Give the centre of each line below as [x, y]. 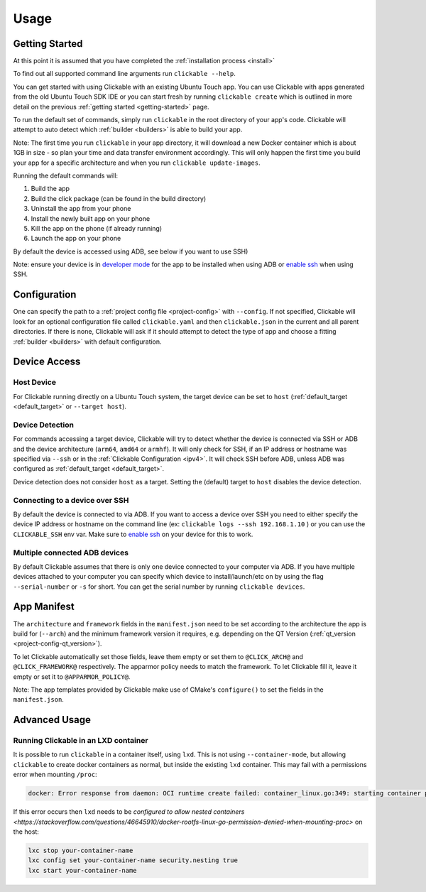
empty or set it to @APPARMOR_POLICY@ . [72, 676]
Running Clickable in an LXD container [81, 741]
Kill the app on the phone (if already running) [97, 228]
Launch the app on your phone [76, 239]
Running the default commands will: [66, 175]
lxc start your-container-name [83, 870]
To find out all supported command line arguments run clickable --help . [124, 74]
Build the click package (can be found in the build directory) [119, 198]
